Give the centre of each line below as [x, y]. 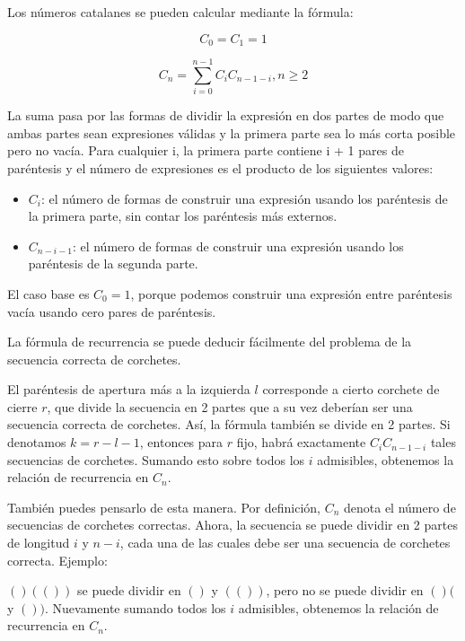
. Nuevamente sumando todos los [135, 607]
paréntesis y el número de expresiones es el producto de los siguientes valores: [220, 167]
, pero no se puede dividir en [345, 590]
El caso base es [48, 293]
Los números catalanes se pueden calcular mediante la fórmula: [180, 12]
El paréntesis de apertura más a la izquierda [129, 389]
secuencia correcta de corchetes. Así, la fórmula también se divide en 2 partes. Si [229, 424]
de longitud [39, 543]
